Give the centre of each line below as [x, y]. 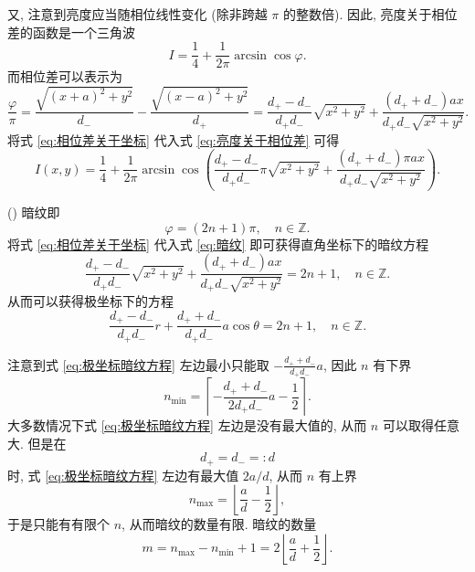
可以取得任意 [421, 425]
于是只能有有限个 [58, 524]
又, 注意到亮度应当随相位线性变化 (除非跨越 [137, 14]
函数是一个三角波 [84, 32]
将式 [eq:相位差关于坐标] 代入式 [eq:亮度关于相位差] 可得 [174, 139]
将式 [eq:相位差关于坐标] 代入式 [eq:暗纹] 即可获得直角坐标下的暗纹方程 [218, 244]
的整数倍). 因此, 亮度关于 [357, 14]
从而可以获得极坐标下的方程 [90, 301]
